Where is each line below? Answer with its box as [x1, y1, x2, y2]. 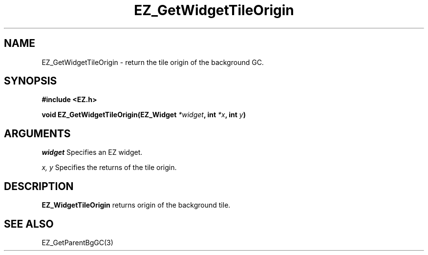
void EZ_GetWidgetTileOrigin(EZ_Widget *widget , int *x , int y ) [42, 110, 246, 119]
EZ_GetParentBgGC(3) [42, 238, 113, 247]
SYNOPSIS [4, 75, 57, 87]
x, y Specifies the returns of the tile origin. [42, 163, 177, 172]
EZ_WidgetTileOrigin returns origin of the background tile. [42, 201, 231, 210]
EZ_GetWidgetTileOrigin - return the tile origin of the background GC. [42, 58, 264, 66]
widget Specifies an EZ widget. [42, 148, 143, 157]
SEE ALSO [4, 217, 54, 230]
